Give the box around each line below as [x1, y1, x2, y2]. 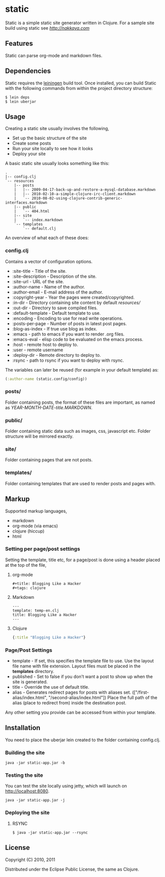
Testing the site [5, 772, 43, 779]
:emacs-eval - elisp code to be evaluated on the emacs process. [12, 336, 143, 342]
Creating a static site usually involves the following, [5, 125, 110, 131]
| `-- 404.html [14, 209, 50, 214]
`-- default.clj [23, 226, 56, 231]
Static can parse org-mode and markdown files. [5, 52, 103, 58]
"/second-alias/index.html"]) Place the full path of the [48, 695, 158, 701]
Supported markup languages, [5, 508, 67, 514]
